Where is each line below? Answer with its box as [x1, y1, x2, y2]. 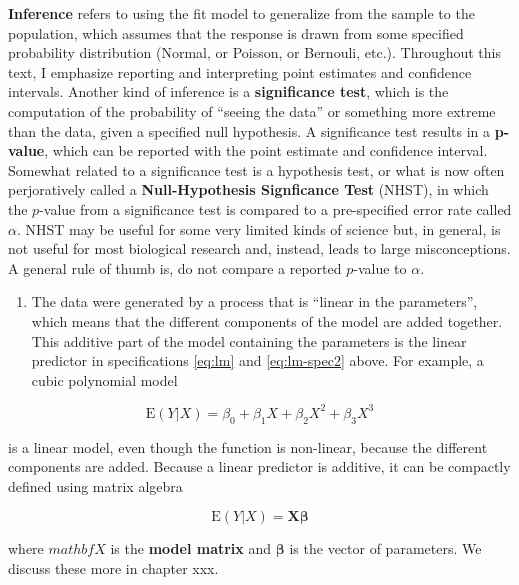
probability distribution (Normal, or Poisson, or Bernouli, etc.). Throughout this [8, 42, 502, 63]
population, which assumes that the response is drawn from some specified [8, 22, 464, 43]
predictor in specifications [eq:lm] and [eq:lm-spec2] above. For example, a [31, 350, 484, 371]
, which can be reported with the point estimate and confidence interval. [44, 140, 488, 161]
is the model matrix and [110, 538, 272, 559]
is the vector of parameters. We [289, 538, 482, 559]
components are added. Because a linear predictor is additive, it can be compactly [8, 456, 511, 477]
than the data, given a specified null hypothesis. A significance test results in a [8, 120, 491, 141]
